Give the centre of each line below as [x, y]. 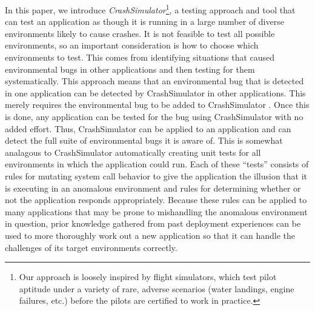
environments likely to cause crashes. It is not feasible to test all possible [140, 33]
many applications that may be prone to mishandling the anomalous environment [156, 211]
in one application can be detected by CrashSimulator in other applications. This [155, 92]
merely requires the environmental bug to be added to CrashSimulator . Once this [157, 105]
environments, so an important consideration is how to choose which [132, 45]
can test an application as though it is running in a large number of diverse [144, 22]
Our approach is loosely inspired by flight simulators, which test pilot [148, 277]
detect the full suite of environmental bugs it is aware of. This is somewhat [144, 140]
